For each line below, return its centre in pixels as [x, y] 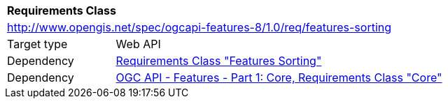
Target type [37, 44]
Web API [138, 44]
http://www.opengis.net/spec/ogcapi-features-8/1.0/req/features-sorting [199, 27]
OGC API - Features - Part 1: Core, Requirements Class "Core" [279, 77]
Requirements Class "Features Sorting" [219, 61]
